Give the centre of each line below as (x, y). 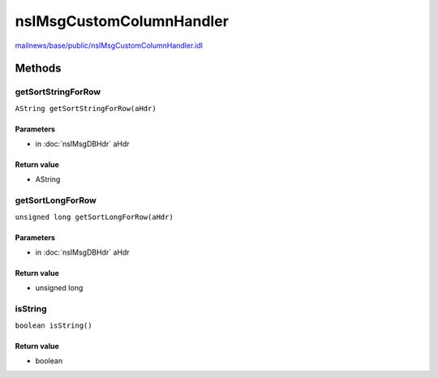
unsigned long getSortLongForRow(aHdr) (94, 217)
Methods (38, 69)
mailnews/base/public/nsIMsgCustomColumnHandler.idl (109, 45)
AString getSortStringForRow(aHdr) (86, 108)
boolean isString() (54, 325)
